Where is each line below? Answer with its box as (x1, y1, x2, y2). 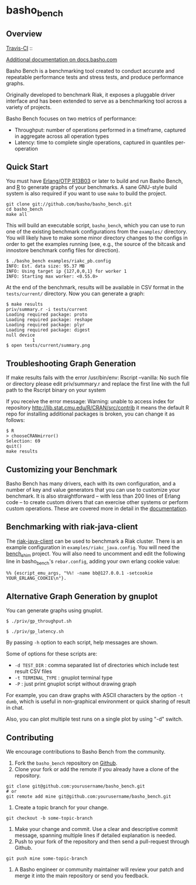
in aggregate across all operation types (14, 133, 109, 140)
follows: (6, 417, 25, 424)
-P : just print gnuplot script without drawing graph (14, 680, 136, 687)
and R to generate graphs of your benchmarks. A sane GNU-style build (6, 184, 177, 191)
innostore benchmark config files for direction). (6, 247, 120, 254)
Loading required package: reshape (6, 317, 93, 323)
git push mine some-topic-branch (6, 856, 88, 862)
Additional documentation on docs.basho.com (6, 56, 118, 63)
